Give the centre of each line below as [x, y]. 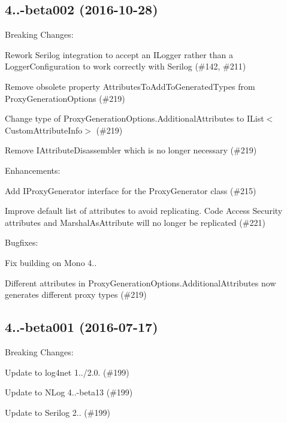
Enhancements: [33, 170]
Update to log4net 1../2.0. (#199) [67, 372]
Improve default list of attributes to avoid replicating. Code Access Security [144, 211]
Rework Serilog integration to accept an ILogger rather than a [119, 54]
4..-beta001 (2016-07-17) [81, 327]
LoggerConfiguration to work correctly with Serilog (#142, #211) [126, 66]
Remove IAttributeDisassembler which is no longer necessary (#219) [131, 150]
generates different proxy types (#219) [76, 294]
